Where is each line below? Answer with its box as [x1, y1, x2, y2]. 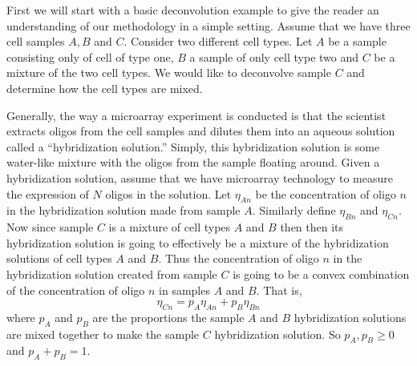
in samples [159, 281, 210, 298]
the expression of [6, 185, 89, 202]
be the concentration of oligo [255, 185, 396, 202]
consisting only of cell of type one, [6, 48, 174, 65]
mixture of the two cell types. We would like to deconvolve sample [6, 64, 331, 81]
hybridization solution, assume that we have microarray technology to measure [6, 169, 393, 186]
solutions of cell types [6, 250, 112, 267]
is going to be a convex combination [233, 265, 410, 282]
